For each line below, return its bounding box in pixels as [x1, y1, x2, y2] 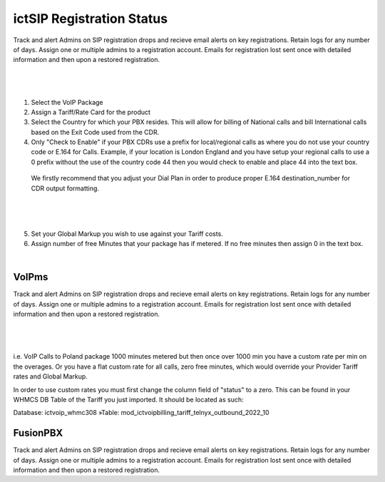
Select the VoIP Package [31, 98, 103, 106]
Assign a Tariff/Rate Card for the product [31, 108, 151, 116]
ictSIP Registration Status [13, 11, 168, 26]
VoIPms [13, 271, 48, 283]
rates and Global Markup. [13, 372, 88, 381]
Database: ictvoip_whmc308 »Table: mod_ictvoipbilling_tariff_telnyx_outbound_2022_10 [13, 409, 270, 417]
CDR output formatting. [31, 184, 100, 193]
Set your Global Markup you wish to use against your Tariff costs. [31, 229, 224, 238]
